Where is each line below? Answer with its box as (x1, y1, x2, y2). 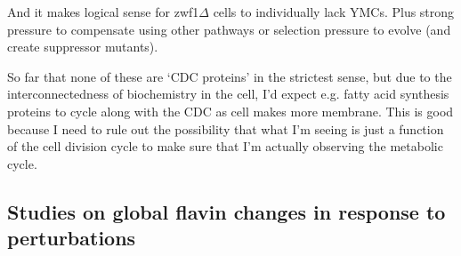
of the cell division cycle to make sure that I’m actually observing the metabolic (7, 137, 443, 156)
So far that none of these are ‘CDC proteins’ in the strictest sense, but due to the (7, 67, 452, 85)
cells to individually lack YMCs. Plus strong (213, 3, 455, 20)
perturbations (7, 224, 136, 252)
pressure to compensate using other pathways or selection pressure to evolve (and (7, 20, 451, 38)
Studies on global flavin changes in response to (7, 197, 446, 225)
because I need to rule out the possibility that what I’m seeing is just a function (7, 119, 444, 138)
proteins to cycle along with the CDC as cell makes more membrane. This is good (7, 101, 454, 120)
